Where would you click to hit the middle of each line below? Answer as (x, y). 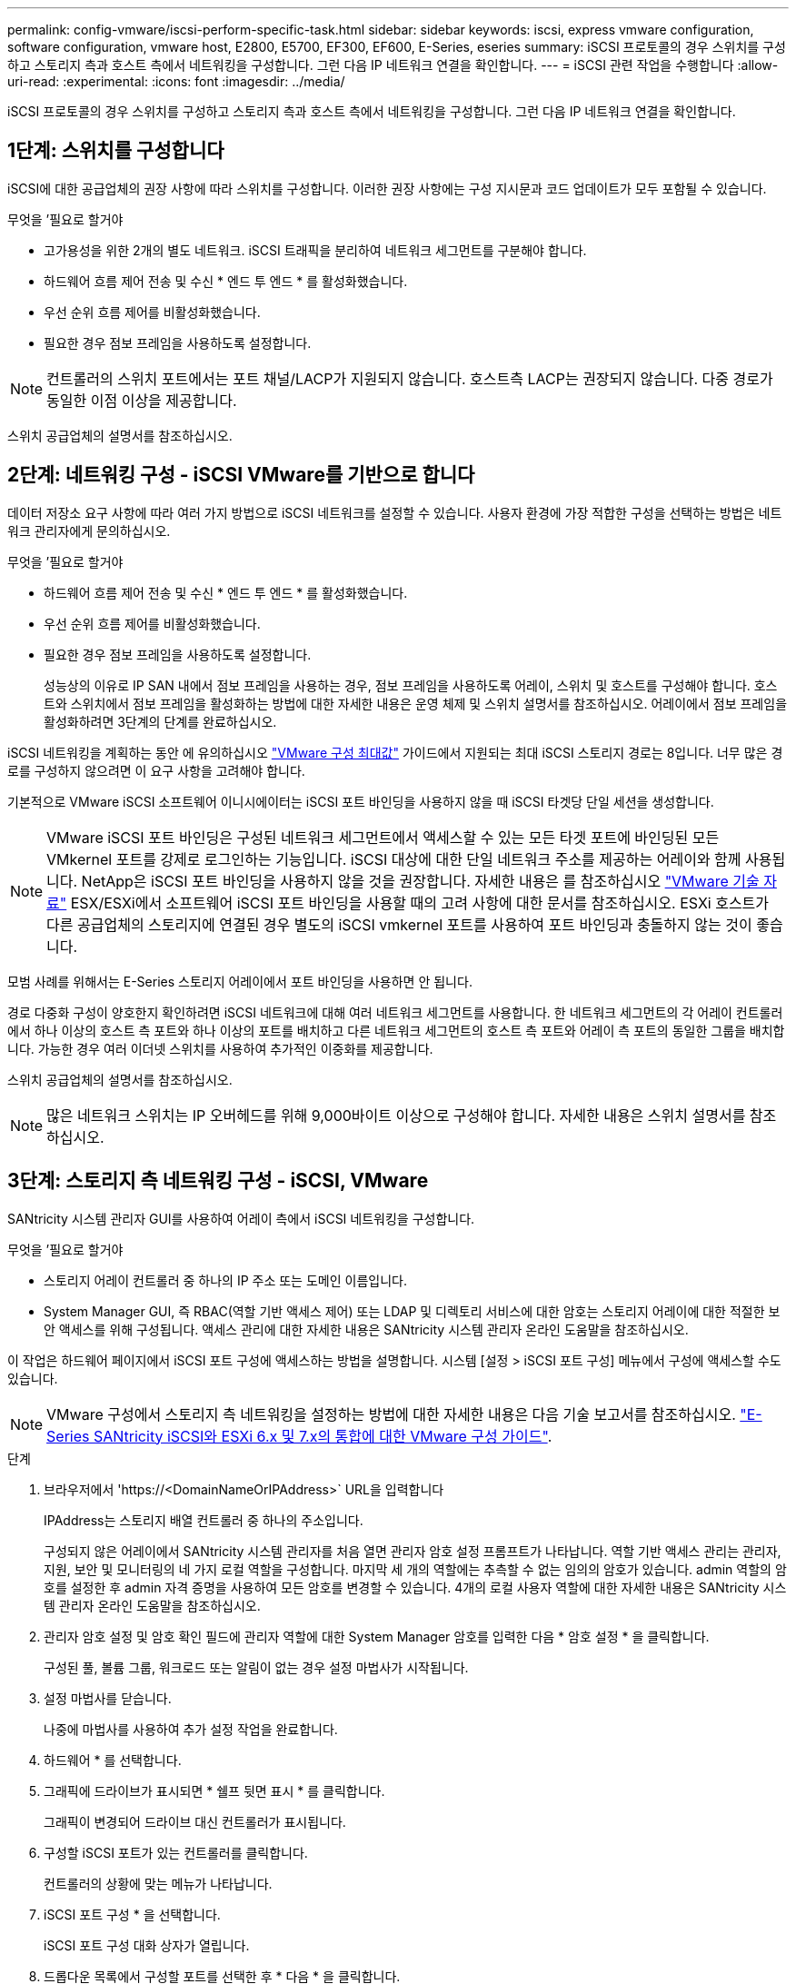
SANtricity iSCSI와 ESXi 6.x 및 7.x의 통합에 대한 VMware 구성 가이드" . (323, 1436)
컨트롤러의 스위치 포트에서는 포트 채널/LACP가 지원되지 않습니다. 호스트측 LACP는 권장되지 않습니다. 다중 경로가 (410, 378)
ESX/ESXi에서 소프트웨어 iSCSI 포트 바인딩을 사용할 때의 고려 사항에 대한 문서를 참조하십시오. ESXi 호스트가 (420, 903)
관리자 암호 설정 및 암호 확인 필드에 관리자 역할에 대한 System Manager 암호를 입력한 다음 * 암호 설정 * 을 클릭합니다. (377, 1636)
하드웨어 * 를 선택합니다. (113, 1760)
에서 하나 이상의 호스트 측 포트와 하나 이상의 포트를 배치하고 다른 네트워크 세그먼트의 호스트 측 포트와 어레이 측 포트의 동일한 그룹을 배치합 (396, 1030)
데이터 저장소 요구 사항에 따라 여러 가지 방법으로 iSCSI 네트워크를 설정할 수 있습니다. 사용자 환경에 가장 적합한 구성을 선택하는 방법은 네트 (395, 512)
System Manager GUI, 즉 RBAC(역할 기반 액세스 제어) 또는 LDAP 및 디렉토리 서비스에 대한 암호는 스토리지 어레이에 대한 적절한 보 (412, 1311)
